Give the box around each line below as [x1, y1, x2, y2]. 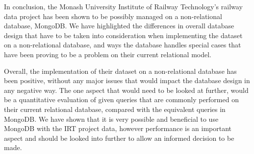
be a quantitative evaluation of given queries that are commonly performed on [4, 94, 239, 105]
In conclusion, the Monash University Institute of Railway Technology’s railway [4, 1, 243, 11]
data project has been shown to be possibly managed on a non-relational [4, 11, 222, 21]
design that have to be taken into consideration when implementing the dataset [4, 30, 243, 40]
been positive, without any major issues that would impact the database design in [4, 75, 250, 86]
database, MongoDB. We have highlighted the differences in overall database [4, 21, 234, 31]
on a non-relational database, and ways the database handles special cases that [4, 40, 241, 50]
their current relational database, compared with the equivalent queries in [4, 104, 226, 114]
